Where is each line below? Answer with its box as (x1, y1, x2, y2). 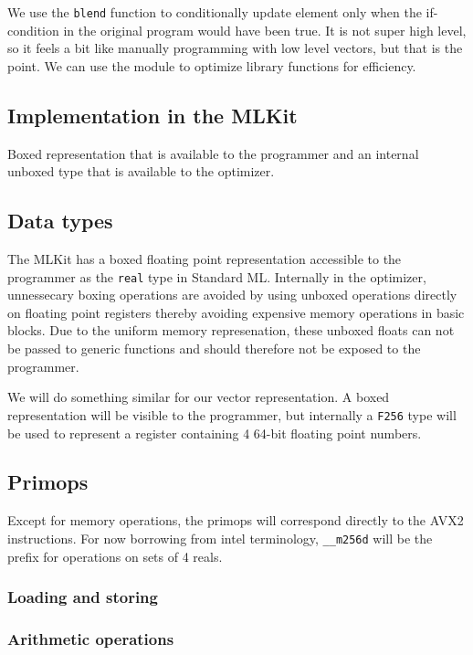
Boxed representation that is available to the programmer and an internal (7, 143, 419, 163)
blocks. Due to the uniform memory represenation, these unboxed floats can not (7, 321, 455, 340)
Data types (7, 206, 113, 235)
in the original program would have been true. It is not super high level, (63, 20, 467, 39)
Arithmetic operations (7, 627, 174, 650)
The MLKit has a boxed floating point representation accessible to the (7, 249, 402, 269)
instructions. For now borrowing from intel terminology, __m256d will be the (7, 528, 433, 547)
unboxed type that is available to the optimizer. (7, 162, 275, 181)
